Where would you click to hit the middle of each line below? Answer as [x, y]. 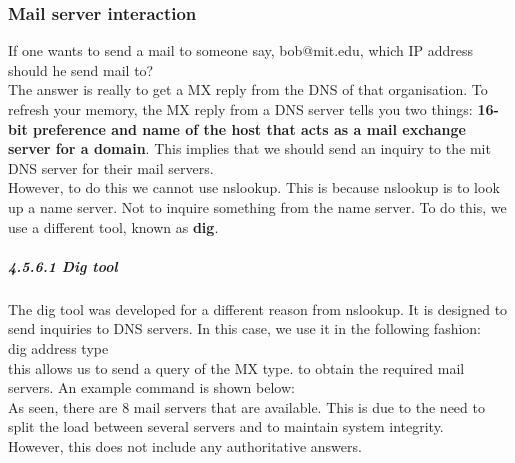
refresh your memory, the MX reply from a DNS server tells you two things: [240, 109]
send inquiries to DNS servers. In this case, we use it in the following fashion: [245, 328]
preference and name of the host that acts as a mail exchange [249, 128]
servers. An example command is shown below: [151, 387]
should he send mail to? [81, 69]
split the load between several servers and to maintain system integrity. [226, 426]
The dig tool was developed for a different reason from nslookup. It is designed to [258, 308]
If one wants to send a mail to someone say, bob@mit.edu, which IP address [240, 50]
